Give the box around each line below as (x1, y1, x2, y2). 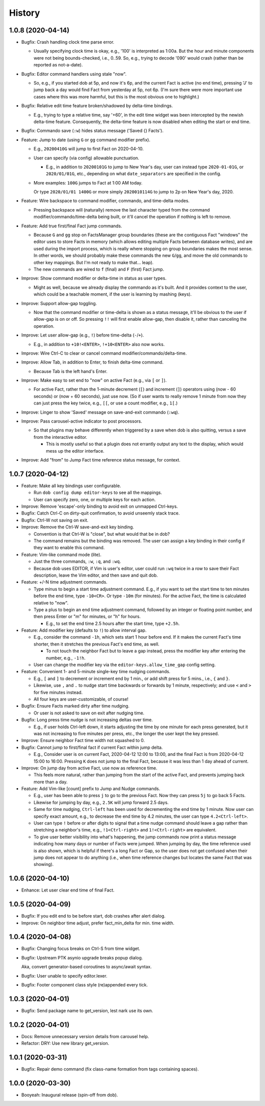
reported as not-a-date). (33, 62, 83, 68)
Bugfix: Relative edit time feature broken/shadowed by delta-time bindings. (21, 103, 173, 109)
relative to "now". (33, 600, 69, 606)
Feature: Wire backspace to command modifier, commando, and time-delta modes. (21, 198, 190, 204)
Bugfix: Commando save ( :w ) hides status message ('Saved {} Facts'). (21, 128, 164, 134)
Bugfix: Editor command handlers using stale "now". (21, 71, 127, 77)
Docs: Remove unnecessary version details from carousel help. (21, 1033, 149, 1039)
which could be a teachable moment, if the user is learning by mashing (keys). (33, 291, 192, 297)
